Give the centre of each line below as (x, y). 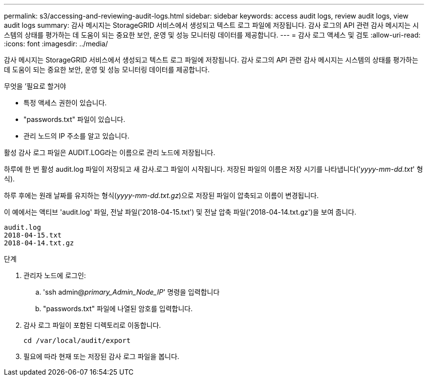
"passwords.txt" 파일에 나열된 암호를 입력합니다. (118, 309)
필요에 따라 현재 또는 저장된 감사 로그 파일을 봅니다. (101, 356)
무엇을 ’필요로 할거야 (35, 86)
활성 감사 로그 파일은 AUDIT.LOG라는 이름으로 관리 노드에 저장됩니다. (110, 152)
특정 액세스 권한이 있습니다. (65, 103)
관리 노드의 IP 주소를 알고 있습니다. (76, 136)
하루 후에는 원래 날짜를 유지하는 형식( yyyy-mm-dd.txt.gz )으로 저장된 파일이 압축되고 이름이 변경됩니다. (161, 195)
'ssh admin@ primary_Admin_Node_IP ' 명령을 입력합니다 (131, 292)
